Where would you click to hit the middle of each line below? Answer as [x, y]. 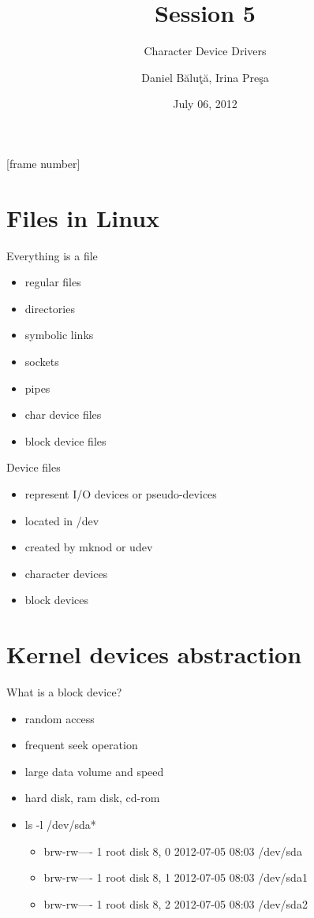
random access [60, 718]
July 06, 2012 [205, 104]
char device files [63, 414]
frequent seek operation [81, 745]
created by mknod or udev [89, 547]
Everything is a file [52, 255]
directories [50, 308]
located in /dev [62, 520]
